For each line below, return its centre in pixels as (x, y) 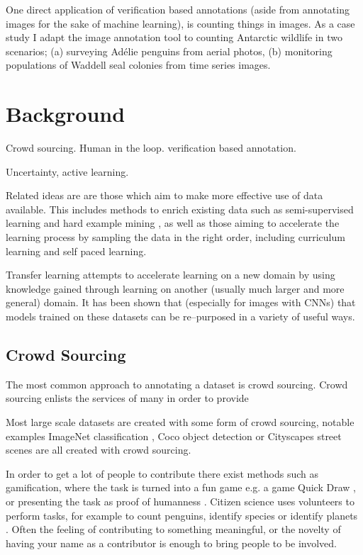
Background (66, 114)
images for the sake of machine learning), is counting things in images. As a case (180, 23)
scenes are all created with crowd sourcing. (99, 450)
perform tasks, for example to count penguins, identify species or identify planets (182, 515)
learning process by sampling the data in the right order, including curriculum (175, 237)
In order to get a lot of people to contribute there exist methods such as (162, 473)
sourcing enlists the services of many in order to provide (127, 398)
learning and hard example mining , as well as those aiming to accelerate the (173, 223)
